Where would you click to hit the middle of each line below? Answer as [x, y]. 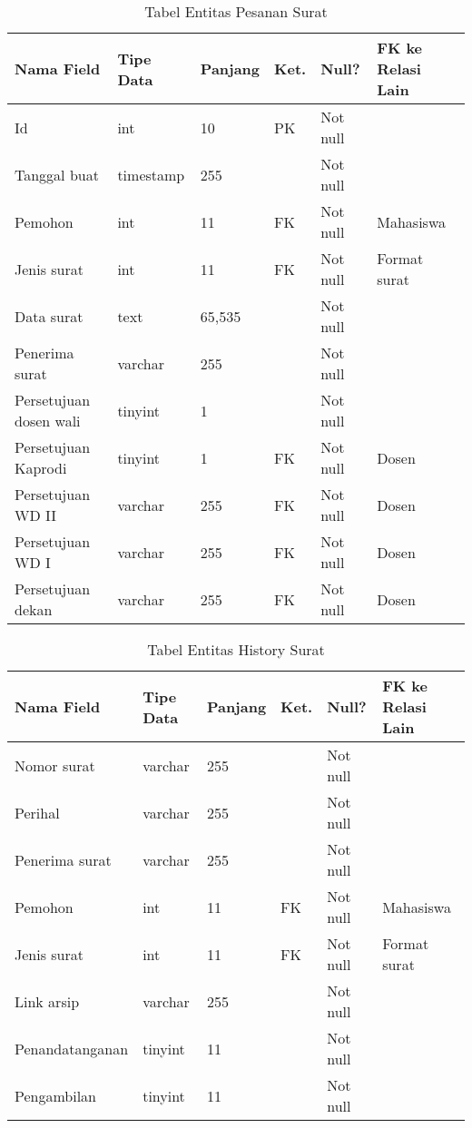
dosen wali [48, 421]
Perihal [37, 812]
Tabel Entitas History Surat [236, 649]
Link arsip [47, 1001]
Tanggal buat [57, 174]
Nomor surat [55, 765]
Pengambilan [56, 1095]
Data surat [49, 316]
